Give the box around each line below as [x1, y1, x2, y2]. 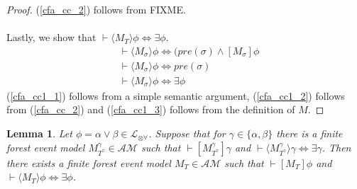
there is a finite [276, 126, 343, 141]
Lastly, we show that [6, 30, 97, 45]
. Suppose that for [148, 126, 226, 141]
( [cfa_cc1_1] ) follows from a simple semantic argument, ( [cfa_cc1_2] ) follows [6, 88, 345, 103]
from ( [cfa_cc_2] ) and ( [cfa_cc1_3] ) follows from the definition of [6, 102, 295, 117]
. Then [322, 139, 351, 154]
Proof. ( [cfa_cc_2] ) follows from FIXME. [6, 2, 186, 16]
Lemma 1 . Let [6, 126, 72, 141]
